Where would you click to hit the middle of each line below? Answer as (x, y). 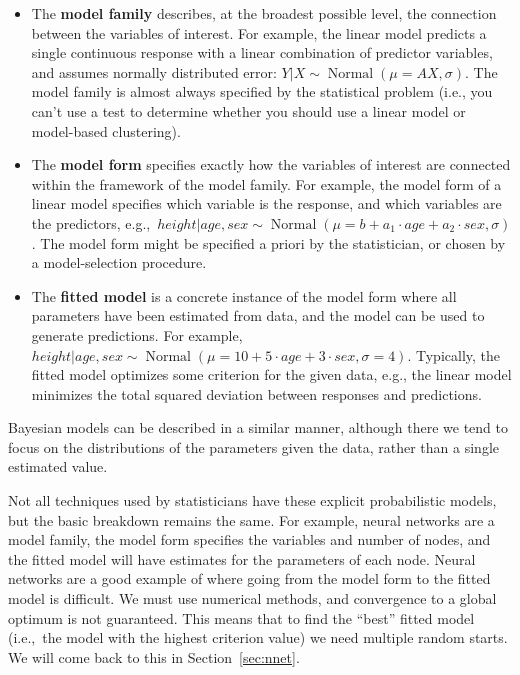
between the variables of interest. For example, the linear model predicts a (259, 32)
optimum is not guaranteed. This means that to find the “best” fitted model (241, 617)
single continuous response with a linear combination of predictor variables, (262, 52)
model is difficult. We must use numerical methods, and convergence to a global (252, 598)
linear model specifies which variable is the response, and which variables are (266, 203)
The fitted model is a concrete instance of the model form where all (244, 295)
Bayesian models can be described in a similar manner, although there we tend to (258, 427)
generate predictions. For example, (137, 334)
